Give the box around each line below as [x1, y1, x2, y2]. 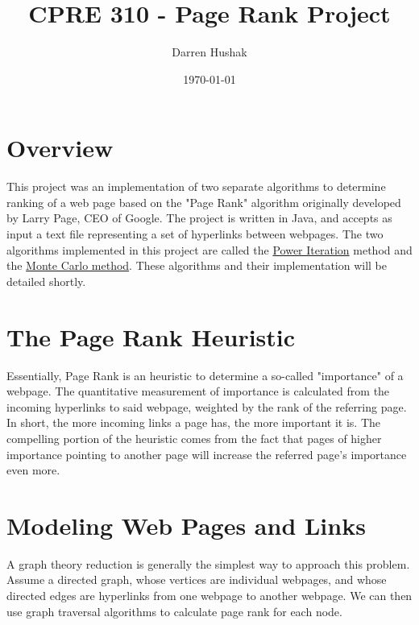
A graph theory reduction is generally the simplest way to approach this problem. [6, 555, 410, 572]
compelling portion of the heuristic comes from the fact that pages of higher [6, 429, 382, 446]
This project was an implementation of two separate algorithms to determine [6, 178, 386, 195]
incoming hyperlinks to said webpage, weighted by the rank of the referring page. [6, 398, 407, 415]
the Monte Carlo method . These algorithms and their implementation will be [6, 257, 388, 274]
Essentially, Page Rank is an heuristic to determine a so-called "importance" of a [6, 366, 404, 383]
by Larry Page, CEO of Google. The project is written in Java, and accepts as [6, 209, 392, 226]
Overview [6, 131, 114, 164]
